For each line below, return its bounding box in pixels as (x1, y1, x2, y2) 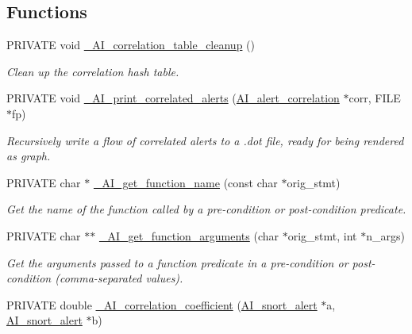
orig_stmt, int (287, 227, 357, 244)
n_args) (366, 227, 405, 244)
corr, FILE (348, 90, 401, 106)
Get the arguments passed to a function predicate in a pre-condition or (6, 254, 348, 271)
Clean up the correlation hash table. (6, 63, 179, 79)
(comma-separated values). (55, 270, 183, 286)
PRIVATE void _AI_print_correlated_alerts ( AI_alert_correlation (6, 90, 340, 106)
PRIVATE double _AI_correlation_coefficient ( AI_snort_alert (6, 296, 318, 313)
